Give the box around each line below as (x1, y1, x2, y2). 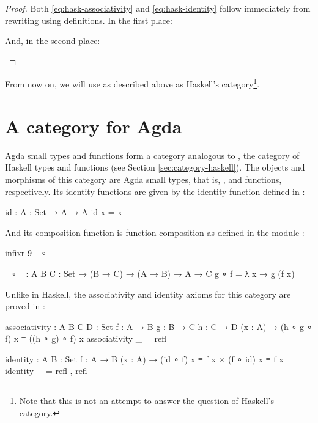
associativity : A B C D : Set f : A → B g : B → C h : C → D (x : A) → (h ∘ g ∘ (5, 320, 312, 333)
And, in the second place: (5, 34, 100, 47)
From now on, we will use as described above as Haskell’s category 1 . (5, 76, 260, 90)
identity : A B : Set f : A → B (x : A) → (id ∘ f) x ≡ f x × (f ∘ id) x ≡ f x (5, 352, 284, 365)
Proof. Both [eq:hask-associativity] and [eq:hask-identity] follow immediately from (5, 2, 311, 14)
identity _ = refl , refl (5, 364, 87, 377)
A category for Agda (5, 113, 182, 138)
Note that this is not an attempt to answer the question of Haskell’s (19, 394, 274, 407)
